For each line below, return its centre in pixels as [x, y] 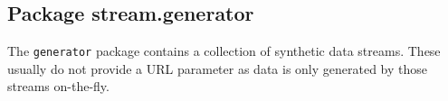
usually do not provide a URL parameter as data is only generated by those [218, 68]
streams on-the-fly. [58, 86]
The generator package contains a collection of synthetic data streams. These [224, 51]
